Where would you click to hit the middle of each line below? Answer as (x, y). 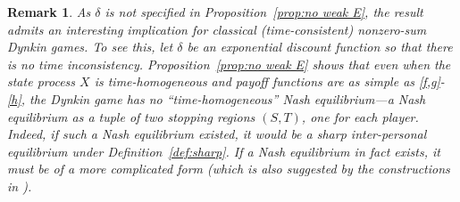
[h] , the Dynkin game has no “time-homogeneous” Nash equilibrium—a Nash (217, 98)
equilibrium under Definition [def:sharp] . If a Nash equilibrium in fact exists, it (224, 151)
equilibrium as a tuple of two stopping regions (131, 116)
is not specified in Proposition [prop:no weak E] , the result (264, 12)
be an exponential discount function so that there (320, 47)
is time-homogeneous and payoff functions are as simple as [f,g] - (269, 81)
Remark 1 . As (49, 12)
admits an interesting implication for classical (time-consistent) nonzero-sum (217, 29)
